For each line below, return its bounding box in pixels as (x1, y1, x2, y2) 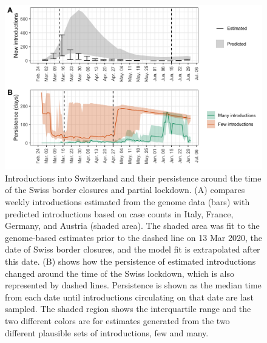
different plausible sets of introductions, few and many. (5, 326, 209, 339)
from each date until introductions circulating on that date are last (5, 290, 254, 303)
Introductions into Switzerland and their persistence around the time (5, 171, 262, 184)
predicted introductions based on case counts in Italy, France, (5, 207, 234, 220)
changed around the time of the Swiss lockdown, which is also (5, 267, 234, 279)
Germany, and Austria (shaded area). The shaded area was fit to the (5, 219, 260, 232)
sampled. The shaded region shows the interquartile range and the (5, 302, 251, 315)
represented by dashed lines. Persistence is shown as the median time (5, 279, 262, 291)
